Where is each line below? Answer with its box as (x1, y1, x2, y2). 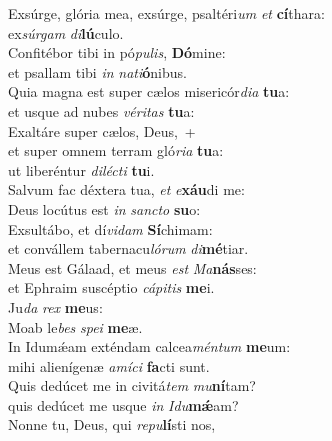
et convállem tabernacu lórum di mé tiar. (8, 238, 249, 259)
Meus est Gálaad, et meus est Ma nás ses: (8, 257, 257, 278)
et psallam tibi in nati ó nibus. (8, 61, 187, 82)
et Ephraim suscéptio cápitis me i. (8, 277, 215, 298)
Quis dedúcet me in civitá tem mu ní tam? (8, 375, 256, 396)
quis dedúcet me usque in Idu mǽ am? (8, 394, 239, 415)
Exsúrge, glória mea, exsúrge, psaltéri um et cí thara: (8, 3, 325, 23)
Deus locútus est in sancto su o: (8, 198, 201, 219)
